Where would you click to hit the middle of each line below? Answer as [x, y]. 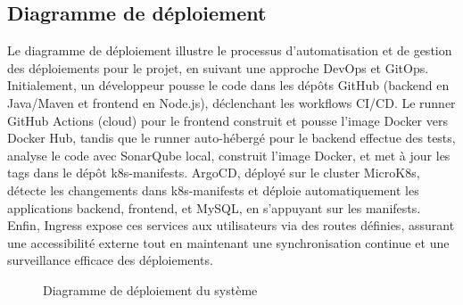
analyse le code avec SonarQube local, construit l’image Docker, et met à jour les [229, 155]
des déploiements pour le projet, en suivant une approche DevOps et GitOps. [218, 67]
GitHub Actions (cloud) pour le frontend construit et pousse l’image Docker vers [227, 120]
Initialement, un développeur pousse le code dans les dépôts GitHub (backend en [228, 85]
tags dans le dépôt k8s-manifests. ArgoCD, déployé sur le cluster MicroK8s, [214, 173]
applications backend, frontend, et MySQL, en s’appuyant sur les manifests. [214, 207]
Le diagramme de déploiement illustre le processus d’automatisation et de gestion [230, 50]
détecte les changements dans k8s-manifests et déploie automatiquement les [213, 190]
